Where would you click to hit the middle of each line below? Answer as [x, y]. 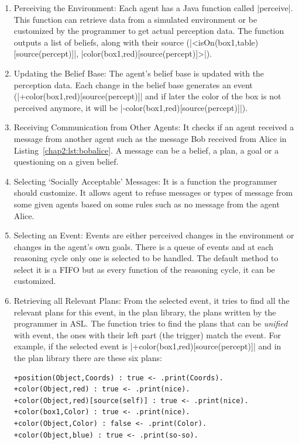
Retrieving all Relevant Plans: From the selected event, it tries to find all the [152, 301]
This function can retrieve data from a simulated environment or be [135, 19]
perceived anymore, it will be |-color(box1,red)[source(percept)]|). [131, 107]
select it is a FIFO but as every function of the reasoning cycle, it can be [144, 269]
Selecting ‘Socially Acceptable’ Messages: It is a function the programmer [145, 181]
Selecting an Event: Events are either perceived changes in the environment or [154, 235]
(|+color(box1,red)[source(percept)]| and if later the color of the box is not [147, 96]
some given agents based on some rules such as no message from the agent [147, 204]
